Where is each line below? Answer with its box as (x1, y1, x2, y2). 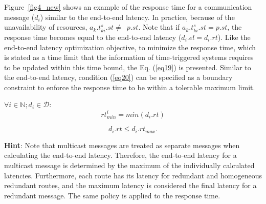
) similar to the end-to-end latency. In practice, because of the (40, 11, 235, 22)
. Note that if (138, 22, 180, 32)
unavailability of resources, (4, 22, 87, 32)
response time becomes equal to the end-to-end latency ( (4, 31, 182, 42)
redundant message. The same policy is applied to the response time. (4, 190, 220, 200)
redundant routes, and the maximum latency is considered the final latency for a (4, 180, 257, 191)
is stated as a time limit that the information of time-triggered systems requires (4, 52, 254, 63)
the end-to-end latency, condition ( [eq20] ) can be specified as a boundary (4, 72, 233, 83)
